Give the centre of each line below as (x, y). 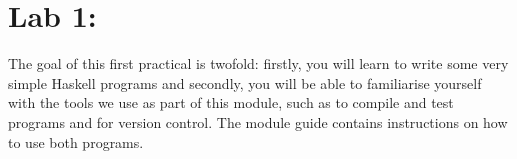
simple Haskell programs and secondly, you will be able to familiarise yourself (245, 82)
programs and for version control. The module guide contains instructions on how (258, 121)
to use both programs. (76, 141)
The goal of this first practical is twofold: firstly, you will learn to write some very (258, 63)
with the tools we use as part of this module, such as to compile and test (231, 102)
